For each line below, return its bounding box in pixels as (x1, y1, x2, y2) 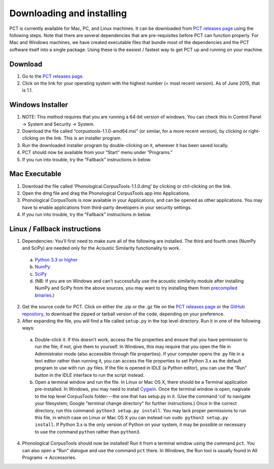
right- (248, 128, 261, 134)
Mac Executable (9, 170, 61, 178)
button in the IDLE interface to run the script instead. (35, 372, 145, 378)
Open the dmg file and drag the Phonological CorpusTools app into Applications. (22, 190, 190, 196)
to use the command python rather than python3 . (35, 428, 141, 435)
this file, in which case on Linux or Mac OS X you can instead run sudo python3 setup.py (35, 415, 228, 421)
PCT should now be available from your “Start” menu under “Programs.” (22, 150, 173, 156)
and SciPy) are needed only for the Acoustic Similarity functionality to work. (22, 245, 181, 251)
